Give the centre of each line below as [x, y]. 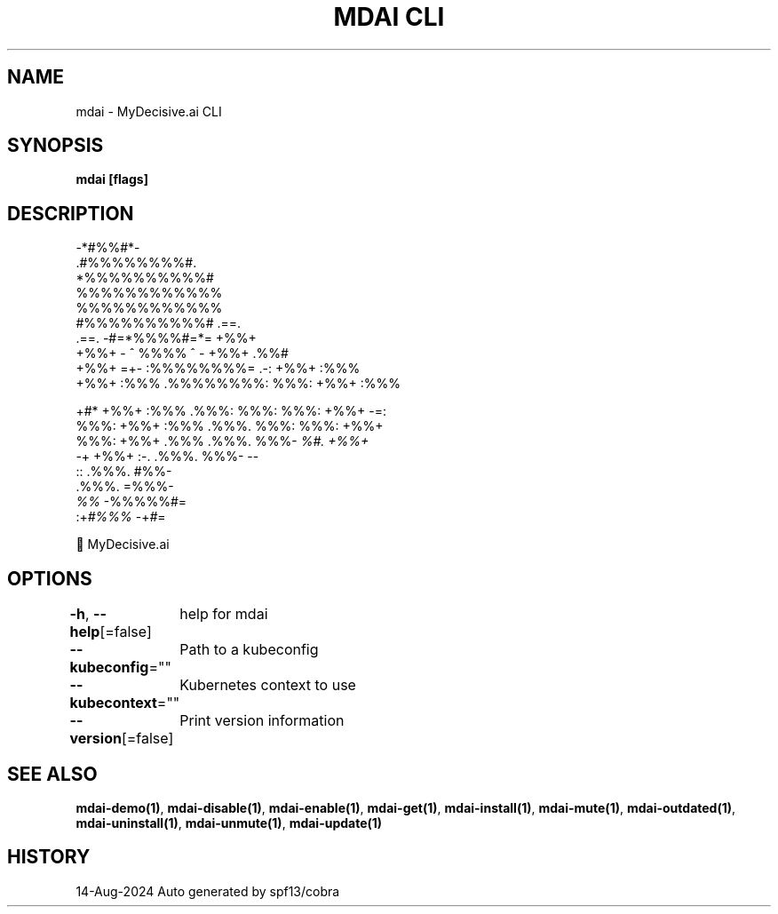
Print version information [262, 721]
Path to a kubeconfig [249, 650]
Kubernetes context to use [268, 685]
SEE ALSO [52, 774]
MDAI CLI [389, 17]
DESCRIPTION [71, 213]
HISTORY [49, 857]
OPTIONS [50, 578]
